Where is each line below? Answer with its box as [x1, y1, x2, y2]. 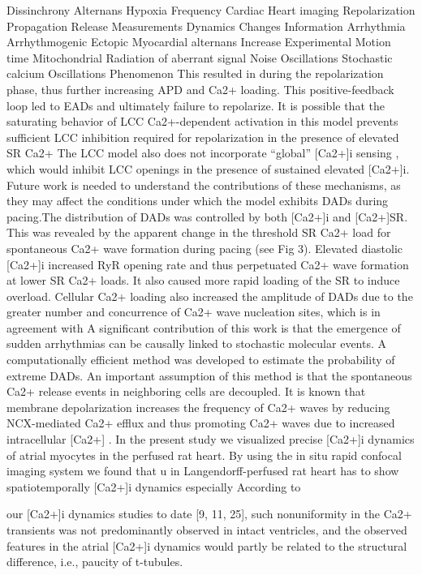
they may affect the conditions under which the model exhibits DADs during [6, 192, 389, 209]
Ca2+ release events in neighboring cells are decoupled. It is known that [6, 383, 366, 400]
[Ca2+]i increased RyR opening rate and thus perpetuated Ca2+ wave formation [6, 255, 409, 272]
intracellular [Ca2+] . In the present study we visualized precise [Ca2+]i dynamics [6, 431, 415, 448]
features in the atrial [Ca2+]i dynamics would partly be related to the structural [6, 537, 407, 554]
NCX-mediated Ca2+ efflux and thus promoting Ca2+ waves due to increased [6, 414, 395, 431]
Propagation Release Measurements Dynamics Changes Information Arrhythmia [6, 17, 406, 34]
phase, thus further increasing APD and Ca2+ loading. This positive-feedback [6, 80, 394, 97]
